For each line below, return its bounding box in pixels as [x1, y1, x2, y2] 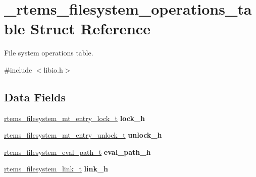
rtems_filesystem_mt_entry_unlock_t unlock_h [4, 130, 162, 140]
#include [4, 64, 32, 75]
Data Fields [4, 89, 66, 104]
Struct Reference [30, 18, 150, 39]
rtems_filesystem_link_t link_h [4, 163, 109, 174]
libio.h [43, 64, 63, 75]
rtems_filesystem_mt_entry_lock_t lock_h [4, 112, 145, 123]
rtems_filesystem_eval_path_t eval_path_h [4, 146, 151, 157]
